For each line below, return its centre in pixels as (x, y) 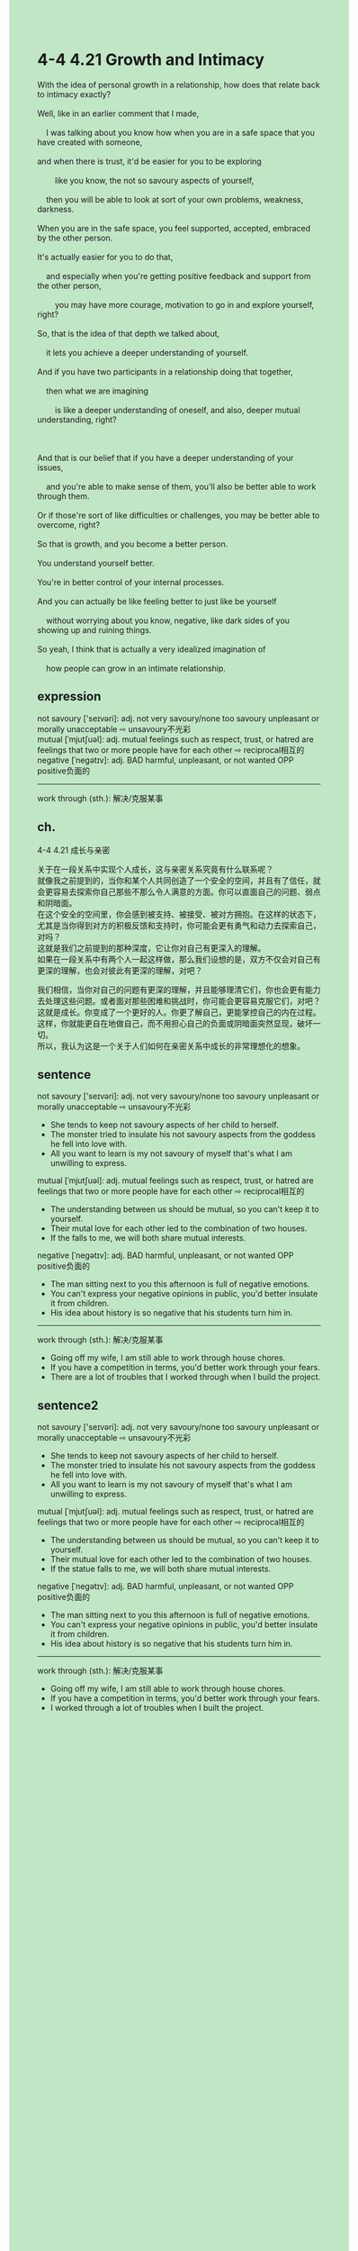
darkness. (56, 209)
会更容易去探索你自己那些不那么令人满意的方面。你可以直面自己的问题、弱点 (179, 891)
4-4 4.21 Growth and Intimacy (151, 60)
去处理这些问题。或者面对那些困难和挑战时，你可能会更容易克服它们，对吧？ (179, 1000)
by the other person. (75, 238)
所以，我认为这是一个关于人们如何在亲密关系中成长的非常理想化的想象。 (171, 1045)
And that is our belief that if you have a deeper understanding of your (166, 457)
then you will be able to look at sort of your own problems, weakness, (175, 199)
